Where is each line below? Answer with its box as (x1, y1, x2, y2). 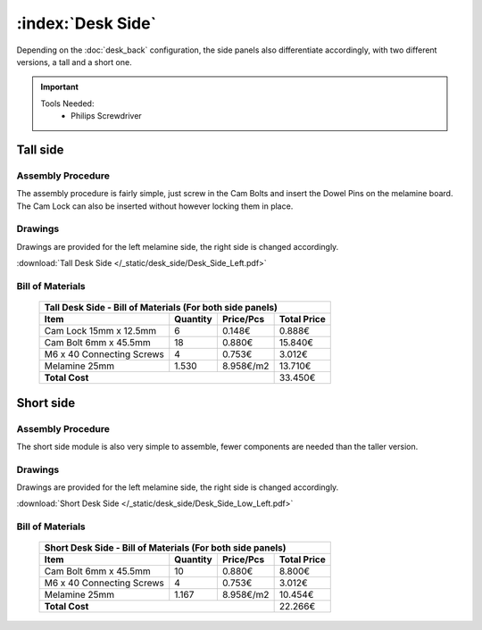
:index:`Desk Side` (16, 13, 156, 33)
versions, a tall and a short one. (16, 56, 133, 67)
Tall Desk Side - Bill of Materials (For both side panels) (44, 302, 278, 314)
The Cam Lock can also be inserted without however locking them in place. (16, 201, 294, 211)
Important (40, 81, 79, 93)
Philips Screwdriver (71, 111, 142, 121)
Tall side (16, 142, 64, 157)
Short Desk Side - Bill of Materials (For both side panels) (44, 542, 287, 554)
